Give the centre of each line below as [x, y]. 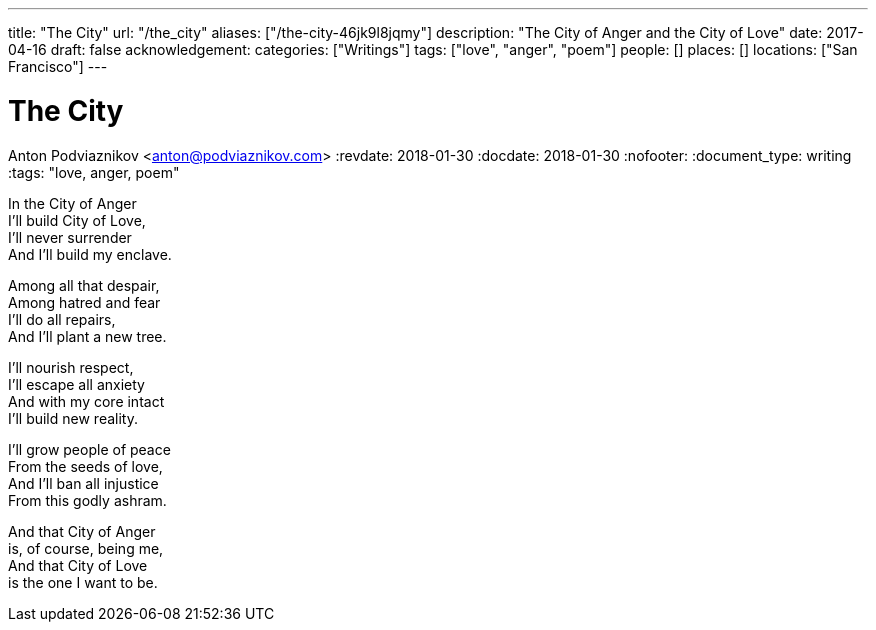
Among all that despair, [84, 285]
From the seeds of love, [85, 466]
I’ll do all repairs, [62, 319]
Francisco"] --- [58, 66]
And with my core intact [86, 401]
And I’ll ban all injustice [83, 483]
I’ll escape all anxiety [76, 384]
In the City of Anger [72, 203]
